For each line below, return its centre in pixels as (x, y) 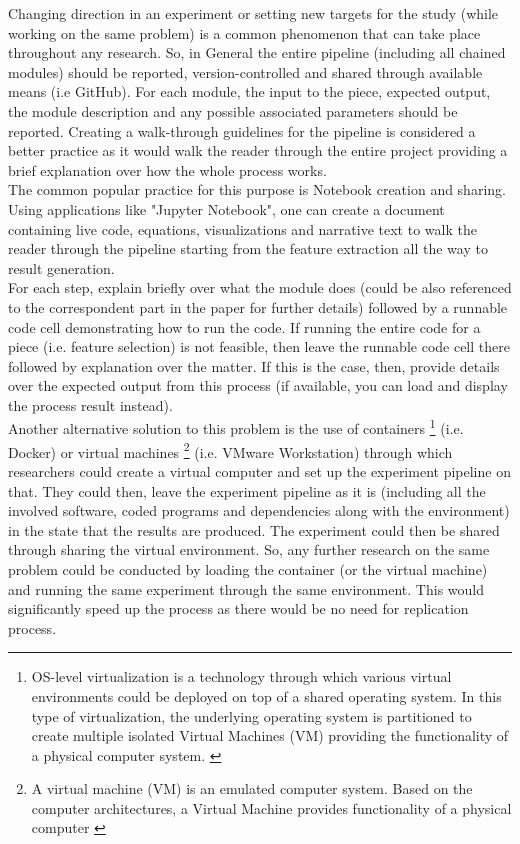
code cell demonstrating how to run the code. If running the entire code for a (244, 326)
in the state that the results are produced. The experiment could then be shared (254, 529)
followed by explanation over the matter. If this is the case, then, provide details (254, 365)
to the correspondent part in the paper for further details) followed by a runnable (258, 306)
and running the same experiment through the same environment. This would (246, 588)
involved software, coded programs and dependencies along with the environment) (259, 510)
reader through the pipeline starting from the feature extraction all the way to (248, 248)
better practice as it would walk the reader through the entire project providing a (258, 150)
